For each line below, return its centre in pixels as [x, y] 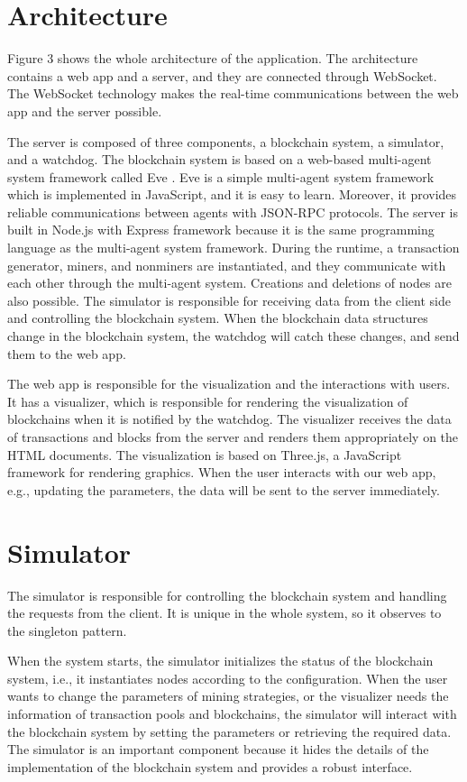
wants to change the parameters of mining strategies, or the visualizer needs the [228, 696]
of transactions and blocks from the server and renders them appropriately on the [233, 437]
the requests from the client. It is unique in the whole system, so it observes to [224, 613]
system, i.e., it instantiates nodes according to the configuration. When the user [228, 678]
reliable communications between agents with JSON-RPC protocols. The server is [233, 212]
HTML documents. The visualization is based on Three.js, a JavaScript [205, 454]
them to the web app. [67, 353]
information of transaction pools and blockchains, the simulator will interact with [232, 714]
